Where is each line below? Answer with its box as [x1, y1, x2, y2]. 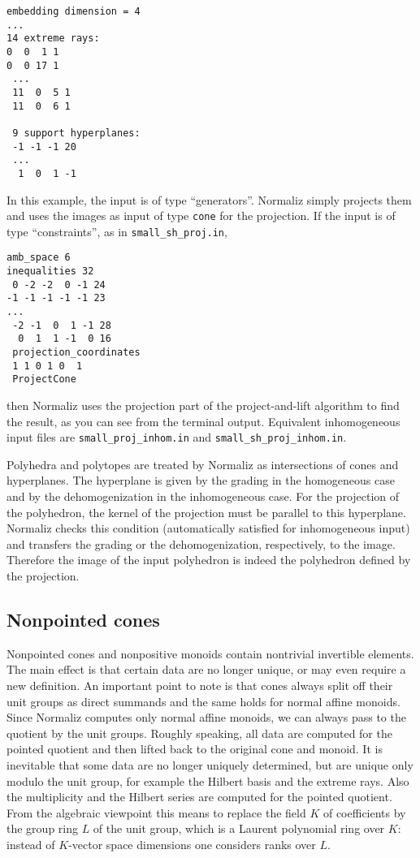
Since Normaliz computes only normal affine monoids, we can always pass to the [6, 709, 406, 726]
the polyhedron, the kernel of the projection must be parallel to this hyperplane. [6, 503, 406, 520]
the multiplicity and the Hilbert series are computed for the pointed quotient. [6, 788, 392, 805]
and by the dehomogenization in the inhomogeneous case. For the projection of [6, 488, 400, 505]
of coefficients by [323, 804, 406, 821]
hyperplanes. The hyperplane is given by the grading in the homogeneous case [6, 472, 395, 489]
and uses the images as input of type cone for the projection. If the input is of [6, 207, 396, 224]
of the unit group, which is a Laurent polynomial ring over [93, 820, 385, 837]
